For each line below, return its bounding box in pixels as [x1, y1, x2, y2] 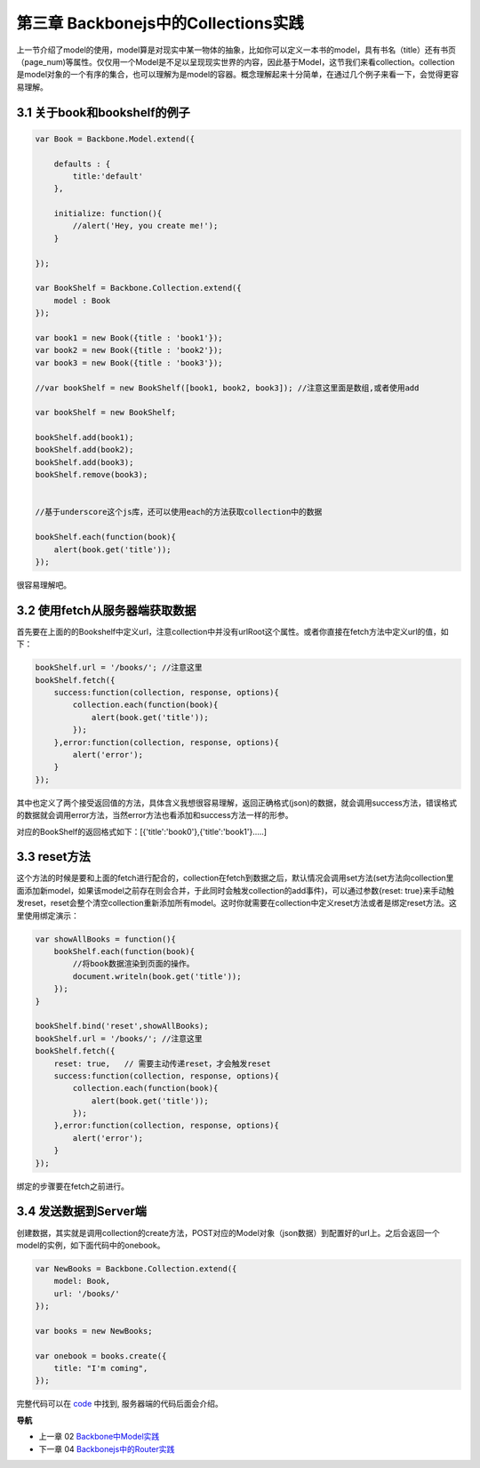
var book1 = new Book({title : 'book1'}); [35, 333, 223, 342]
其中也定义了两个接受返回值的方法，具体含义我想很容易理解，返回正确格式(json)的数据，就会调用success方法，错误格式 [16, 797, 458, 808]
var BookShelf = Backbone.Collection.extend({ [35, 283, 242, 293]
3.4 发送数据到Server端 [16, 1204, 147, 1219]
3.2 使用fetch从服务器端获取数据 [16, 603, 196, 618]
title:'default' [72, 171, 144, 181]
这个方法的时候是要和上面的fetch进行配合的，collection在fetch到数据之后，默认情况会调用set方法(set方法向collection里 [16, 872, 454, 884]
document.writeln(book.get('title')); [72, 971, 242, 982]
